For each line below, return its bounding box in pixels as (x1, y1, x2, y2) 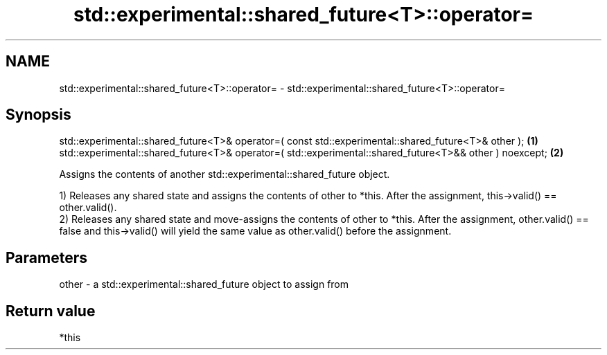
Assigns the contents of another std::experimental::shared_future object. (59, 168, 390, 181)
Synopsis (6, 106, 71, 124)
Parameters (6, 248, 87, 266)
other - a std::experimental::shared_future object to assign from (59, 278, 349, 291)
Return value (6, 302, 96, 320)
